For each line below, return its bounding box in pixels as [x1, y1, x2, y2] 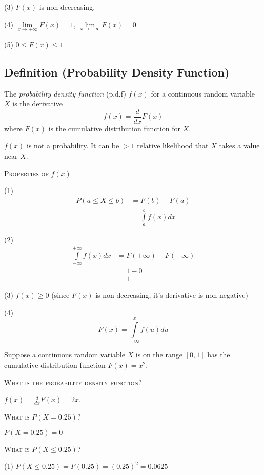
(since [51, 289, 70, 300]
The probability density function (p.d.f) [4, 88, 126, 99]
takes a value [219, 140, 260, 151]
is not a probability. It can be [27, 140, 119, 151]
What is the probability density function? [4, 376, 142, 387]
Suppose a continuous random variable [4, 349, 125, 360]
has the [207, 349, 230, 360]
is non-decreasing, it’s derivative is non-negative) [95, 289, 249, 300]
